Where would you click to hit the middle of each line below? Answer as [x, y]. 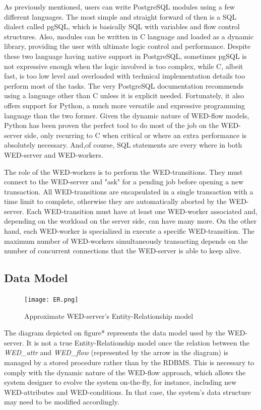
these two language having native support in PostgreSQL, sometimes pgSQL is [125, 56]
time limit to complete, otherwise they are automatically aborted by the [115, 201]
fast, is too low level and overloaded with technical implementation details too [125, 76]
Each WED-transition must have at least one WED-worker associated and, [142, 211]
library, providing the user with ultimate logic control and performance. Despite [127, 46]
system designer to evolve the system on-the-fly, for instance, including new [120, 382]
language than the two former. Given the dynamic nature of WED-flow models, [127, 115]
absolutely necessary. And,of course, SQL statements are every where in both [123, 145]
